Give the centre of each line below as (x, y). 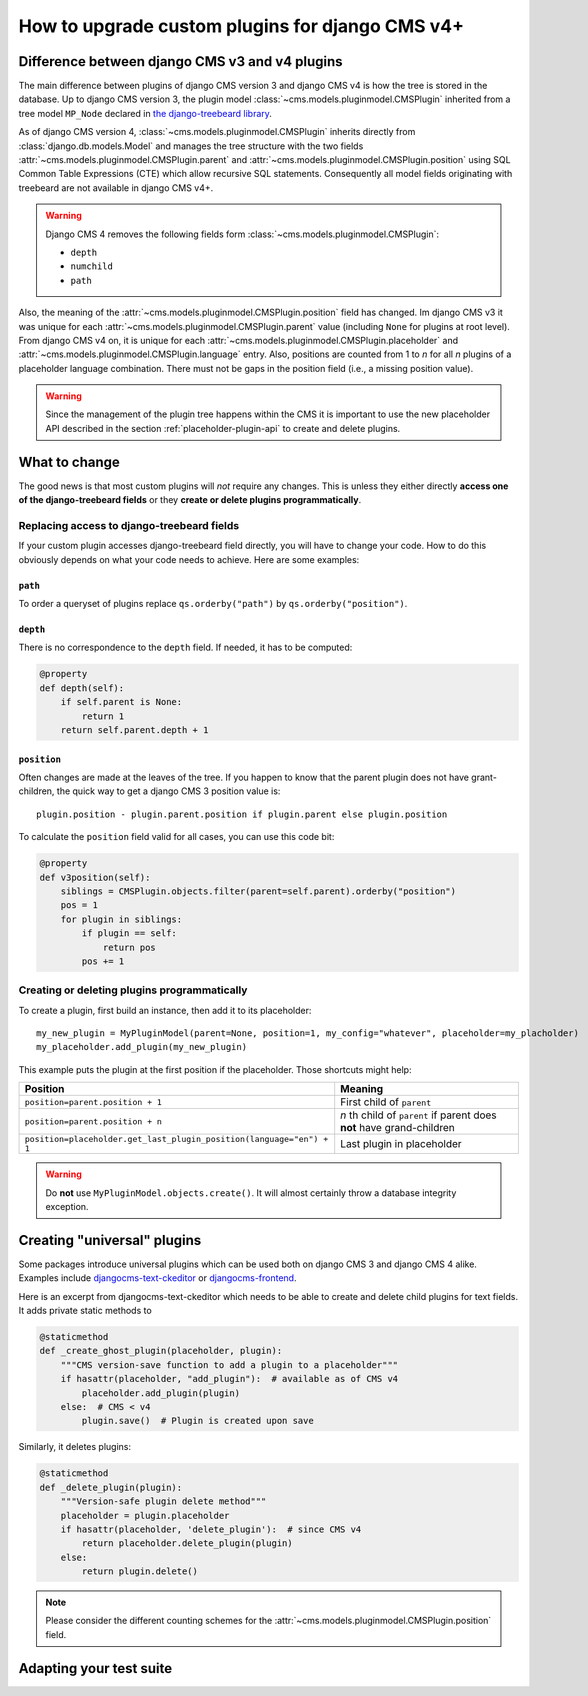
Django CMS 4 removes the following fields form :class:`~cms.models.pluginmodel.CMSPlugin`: (242, 234)
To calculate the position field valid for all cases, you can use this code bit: (176, 837)
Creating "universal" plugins (110, 1240)
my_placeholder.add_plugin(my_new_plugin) (142, 1047)
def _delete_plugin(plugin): (111, 1487)
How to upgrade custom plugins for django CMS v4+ (241, 26)
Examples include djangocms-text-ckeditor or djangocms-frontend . (157, 1278)
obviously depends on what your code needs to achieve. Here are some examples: (189, 559)
